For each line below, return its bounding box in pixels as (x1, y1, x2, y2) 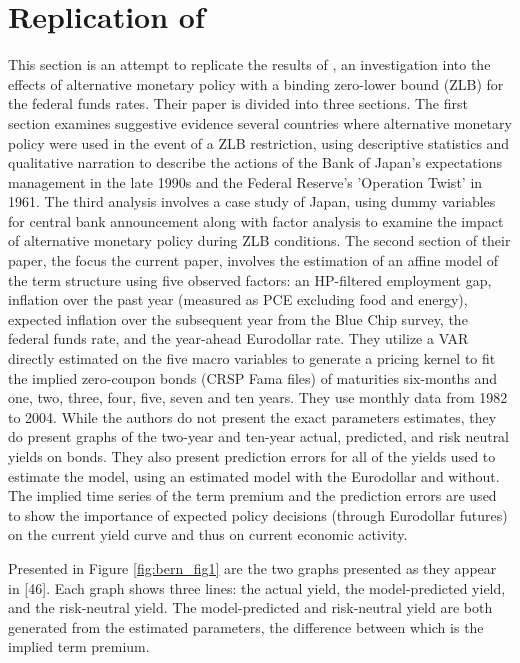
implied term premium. (8, 636, 150, 657)
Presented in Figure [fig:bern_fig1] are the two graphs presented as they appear (8, 557, 497, 578)
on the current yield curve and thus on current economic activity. (8, 524, 408, 545)
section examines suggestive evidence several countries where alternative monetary (8, 112, 512, 133)
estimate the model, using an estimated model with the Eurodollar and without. (8, 465, 500, 486)
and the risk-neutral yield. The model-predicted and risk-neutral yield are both (8, 597, 493, 618)
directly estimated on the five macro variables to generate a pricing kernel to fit (8, 348, 496, 369)
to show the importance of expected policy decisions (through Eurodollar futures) (8, 504, 508, 525)
